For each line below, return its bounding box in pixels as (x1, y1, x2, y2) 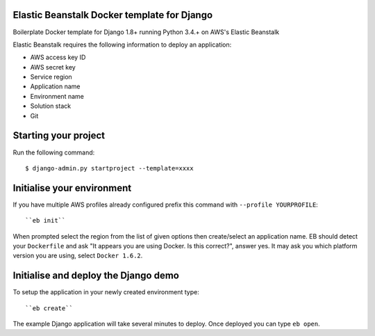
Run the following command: (12, 148, 95, 157)
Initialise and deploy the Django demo (12, 270, 180, 282)
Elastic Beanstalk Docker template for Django (12, 9, 213, 21)
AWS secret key (30, 63, 76, 71)
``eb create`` (25, 304, 73, 312)
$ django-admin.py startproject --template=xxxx (25, 164, 194, 172)
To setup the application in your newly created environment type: (12, 288, 199, 296)
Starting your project (12, 129, 106, 142)
